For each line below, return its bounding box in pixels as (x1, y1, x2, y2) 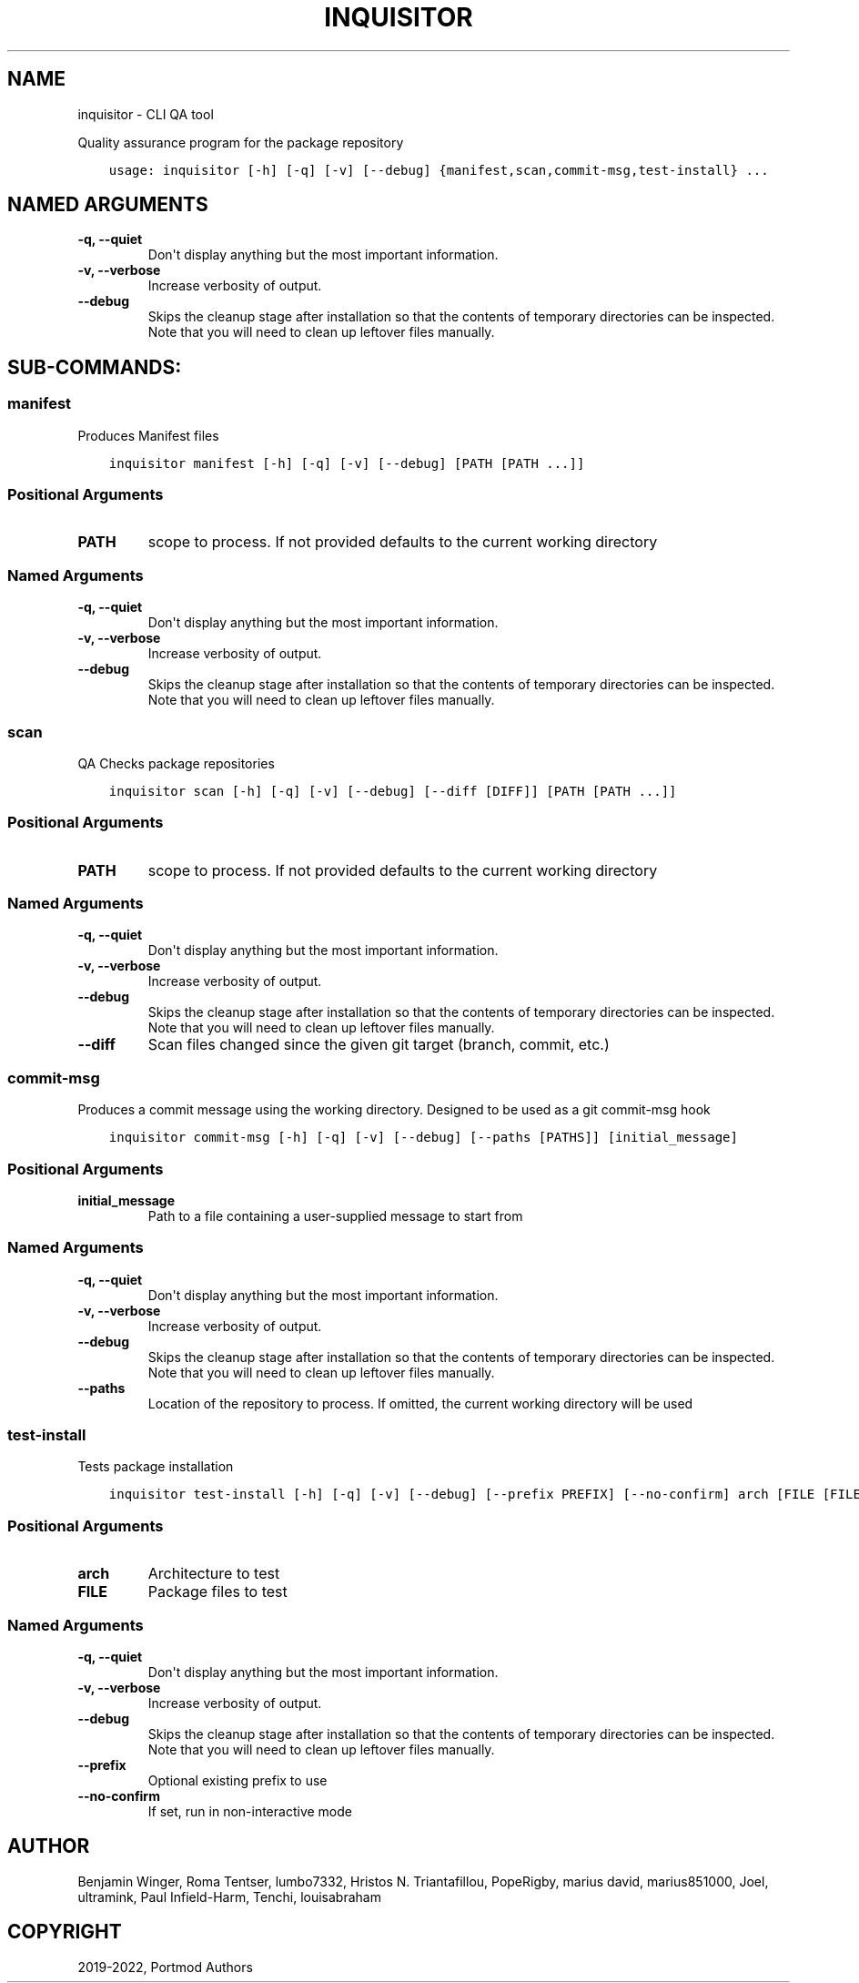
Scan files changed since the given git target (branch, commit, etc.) (147, 1035, 610, 1054)
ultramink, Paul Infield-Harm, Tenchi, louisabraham (77, 1888, 381, 1905)
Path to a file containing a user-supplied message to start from (147, 1207, 523, 1224)
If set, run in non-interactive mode (147, 1803, 352, 1819)
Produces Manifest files (77, 427, 219, 443)
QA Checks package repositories (77, 755, 275, 771)
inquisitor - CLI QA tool (77, 106, 214, 122)
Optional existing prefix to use (147, 1772, 328, 1788)
